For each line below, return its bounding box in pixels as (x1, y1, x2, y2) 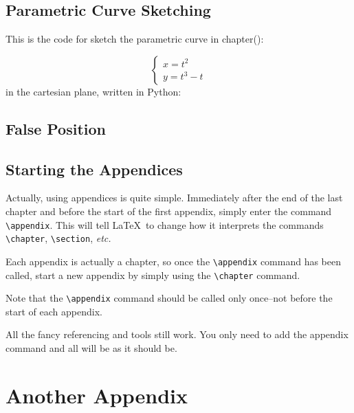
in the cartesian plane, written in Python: (5, 84, 181, 98)
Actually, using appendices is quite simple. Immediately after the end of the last (5, 190, 343, 205)
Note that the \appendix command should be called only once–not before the (5, 291, 333, 305)
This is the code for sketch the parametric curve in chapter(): (5, 32, 264, 46)
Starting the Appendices (5, 158, 183, 179)
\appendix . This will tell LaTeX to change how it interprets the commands (5, 217, 324, 232)
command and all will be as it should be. (5, 341, 177, 355)
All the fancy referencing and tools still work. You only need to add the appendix (5, 327, 349, 342)
